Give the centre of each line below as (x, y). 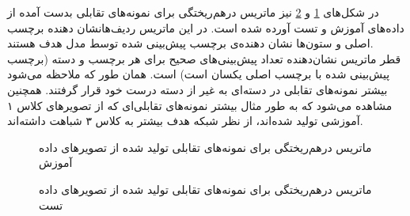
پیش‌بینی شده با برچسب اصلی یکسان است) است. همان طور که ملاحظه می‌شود (199, 74)
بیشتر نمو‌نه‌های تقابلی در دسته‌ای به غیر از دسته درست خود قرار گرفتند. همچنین (197, 89)
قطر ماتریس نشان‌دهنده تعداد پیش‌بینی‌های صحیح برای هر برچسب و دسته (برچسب (204, 58)
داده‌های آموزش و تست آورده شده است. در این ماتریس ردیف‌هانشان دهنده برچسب (206, 27)
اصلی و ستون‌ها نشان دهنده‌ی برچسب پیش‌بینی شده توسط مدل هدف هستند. (190, 43)
